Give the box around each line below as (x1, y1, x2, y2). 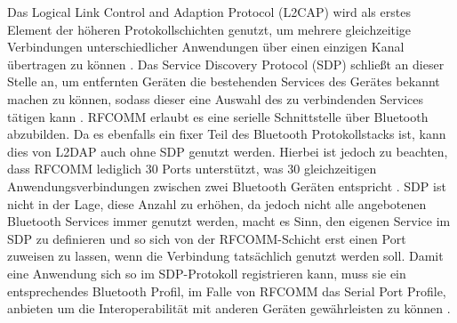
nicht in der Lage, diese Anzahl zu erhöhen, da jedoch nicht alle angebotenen (7, 194, 427, 213)
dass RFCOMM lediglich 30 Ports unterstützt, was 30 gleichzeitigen (7, 159, 377, 178)
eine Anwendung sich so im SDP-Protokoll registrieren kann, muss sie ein (7, 263, 406, 282)
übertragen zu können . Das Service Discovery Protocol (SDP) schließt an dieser (7, 54, 445, 73)
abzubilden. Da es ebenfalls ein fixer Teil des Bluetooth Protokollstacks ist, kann (7, 125, 446, 143)
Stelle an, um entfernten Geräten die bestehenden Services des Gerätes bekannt (7, 72, 440, 91)
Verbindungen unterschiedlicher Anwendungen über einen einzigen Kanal (7, 37, 405, 56)
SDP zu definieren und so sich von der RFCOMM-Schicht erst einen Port (7, 229, 406, 247)
